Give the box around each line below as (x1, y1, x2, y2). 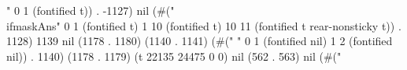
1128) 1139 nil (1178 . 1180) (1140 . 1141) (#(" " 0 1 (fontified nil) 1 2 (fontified (6, 33, 393, 49)
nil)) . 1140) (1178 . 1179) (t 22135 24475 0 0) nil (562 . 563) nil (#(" (6, 47, 342, 64)
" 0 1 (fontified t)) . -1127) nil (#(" (6, 2, 175, 18)
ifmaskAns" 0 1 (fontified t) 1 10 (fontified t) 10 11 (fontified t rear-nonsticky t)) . (6, 17, 401, 33)
